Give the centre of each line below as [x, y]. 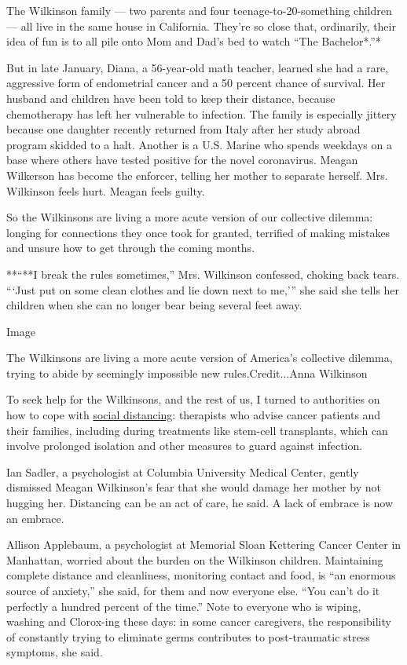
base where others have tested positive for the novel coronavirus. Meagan [182, 160]
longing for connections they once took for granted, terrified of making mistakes [198, 232]
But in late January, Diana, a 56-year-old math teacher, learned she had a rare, [198, 67]
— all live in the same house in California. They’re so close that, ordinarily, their [201, 26]
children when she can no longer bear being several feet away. [154, 305]
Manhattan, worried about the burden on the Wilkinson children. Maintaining [195, 559]
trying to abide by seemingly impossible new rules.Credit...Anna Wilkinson [187, 373]
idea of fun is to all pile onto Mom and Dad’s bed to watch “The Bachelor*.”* [194, 41]
